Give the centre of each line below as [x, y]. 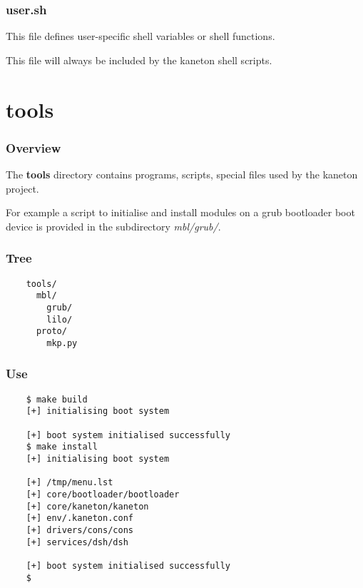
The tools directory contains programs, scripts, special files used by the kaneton [182, 174]
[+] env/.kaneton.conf [80, 518]
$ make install [62, 447]
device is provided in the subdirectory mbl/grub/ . [113, 226]
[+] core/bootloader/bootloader [103, 495]
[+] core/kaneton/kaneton [87, 506]
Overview [34, 147]
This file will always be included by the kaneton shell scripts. [139, 60]
